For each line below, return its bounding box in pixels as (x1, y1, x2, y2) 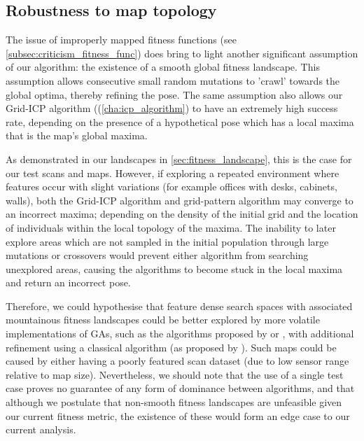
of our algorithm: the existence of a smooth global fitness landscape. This (6, 59, 320, 74)
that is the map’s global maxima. (6, 128, 148, 143)
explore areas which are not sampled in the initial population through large (6, 234, 329, 248)
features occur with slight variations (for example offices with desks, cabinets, (6, 179, 337, 194)
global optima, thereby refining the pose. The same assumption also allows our (6, 87, 343, 101)
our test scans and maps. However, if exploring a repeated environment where (6, 165, 339, 180)
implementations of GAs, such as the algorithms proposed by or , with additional (6, 326, 354, 341)
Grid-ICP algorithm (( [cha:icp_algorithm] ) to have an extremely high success (6, 101, 338, 115)
